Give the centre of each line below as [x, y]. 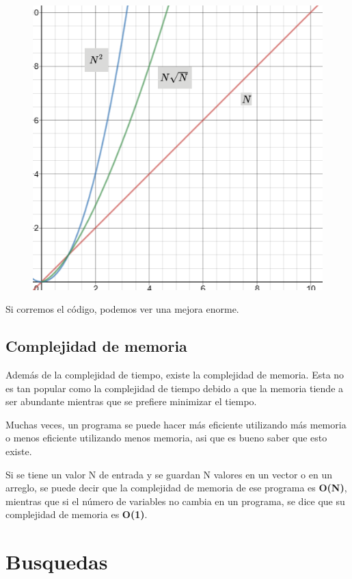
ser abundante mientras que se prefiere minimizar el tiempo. [131, 401]
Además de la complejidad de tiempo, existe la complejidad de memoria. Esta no [175, 374]
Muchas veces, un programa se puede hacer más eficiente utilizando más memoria [176, 424]
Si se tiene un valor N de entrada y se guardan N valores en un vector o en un [169, 474]
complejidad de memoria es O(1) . [77, 514]
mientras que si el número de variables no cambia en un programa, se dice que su [175, 501]
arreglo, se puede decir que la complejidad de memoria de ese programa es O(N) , [176, 488]
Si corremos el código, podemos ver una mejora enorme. [122, 309]
